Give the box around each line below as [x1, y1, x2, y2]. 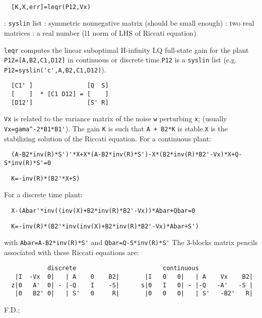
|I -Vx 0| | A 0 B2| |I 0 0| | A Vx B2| [15, 273, 253, 281]
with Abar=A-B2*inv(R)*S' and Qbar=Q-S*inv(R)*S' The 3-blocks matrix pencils [4, 237, 258, 248]
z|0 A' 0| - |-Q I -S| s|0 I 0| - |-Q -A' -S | [11, 281, 253, 289]
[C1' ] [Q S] [11, 82, 109, 90]
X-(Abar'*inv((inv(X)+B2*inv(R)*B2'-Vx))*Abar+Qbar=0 [11, 207, 195, 214]
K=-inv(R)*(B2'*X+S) [11, 175, 80, 182]
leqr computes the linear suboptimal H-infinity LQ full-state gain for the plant [4, 44, 249, 55]
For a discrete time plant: [4, 189, 83, 200]
